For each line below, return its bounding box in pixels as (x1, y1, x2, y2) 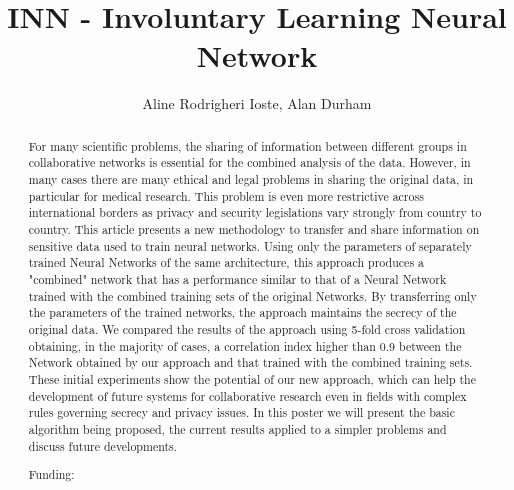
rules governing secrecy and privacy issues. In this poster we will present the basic (28, 404, 455, 421)
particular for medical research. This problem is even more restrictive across (28, 187, 424, 204)
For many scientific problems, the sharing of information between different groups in (28, 137, 467, 154)
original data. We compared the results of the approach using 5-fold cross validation (28, 320, 466, 337)
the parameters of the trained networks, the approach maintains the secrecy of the (28, 304, 457, 321)
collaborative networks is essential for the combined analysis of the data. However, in (28, 154, 471, 171)
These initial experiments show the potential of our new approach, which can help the (28, 370, 476, 387)
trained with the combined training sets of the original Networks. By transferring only (28, 287, 477, 304)
